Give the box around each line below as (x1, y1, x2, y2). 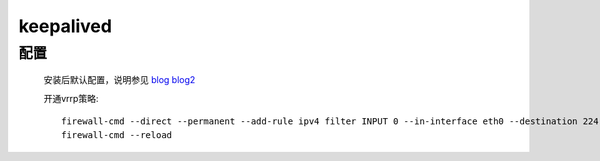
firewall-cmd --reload (61, 130, 173, 141)
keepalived (18, 15, 112, 37)
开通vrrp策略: (43, 92, 99, 104)
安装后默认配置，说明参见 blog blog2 (43, 74, 196, 86)
